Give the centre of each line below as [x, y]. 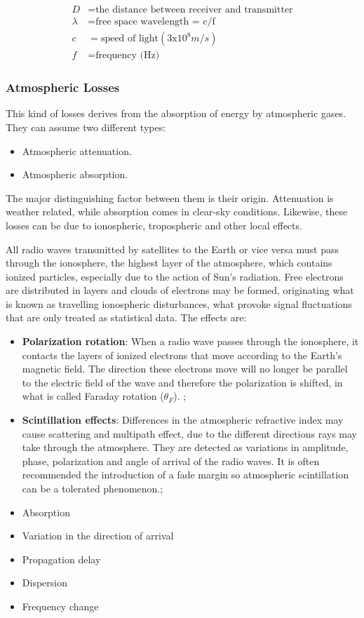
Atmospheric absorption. [75, 174]
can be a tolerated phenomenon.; [93, 488]
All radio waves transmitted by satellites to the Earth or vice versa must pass [173, 249]
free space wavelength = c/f [155, 22]
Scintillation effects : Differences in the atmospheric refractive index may [183, 420]
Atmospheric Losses [63, 87]
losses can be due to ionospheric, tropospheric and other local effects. [154, 225]
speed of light [130, 39]
